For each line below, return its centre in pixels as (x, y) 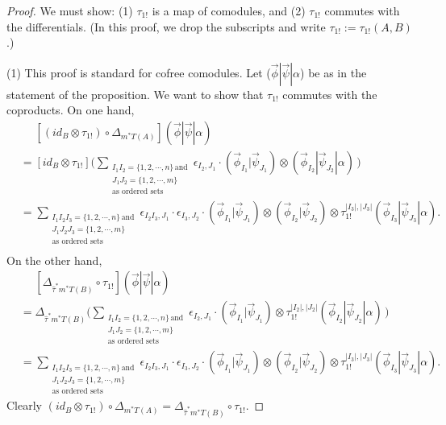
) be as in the (333, 72)
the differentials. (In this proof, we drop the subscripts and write (166, 26)
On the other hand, (54, 260)
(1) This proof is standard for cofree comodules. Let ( (139, 72)
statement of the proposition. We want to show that (135, 94)
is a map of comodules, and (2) (229, 10)
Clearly (24, 405)
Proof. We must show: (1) (70, 10)
